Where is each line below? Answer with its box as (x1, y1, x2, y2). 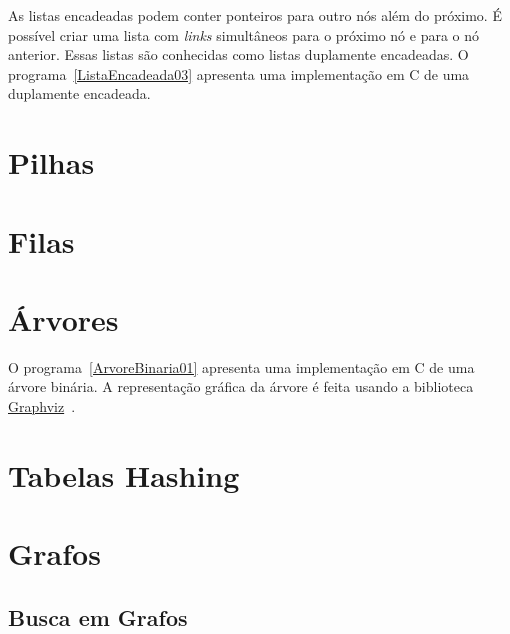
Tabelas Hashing (8, 454, 240, 495)
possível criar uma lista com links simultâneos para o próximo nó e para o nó (8, 24, 480, 45)
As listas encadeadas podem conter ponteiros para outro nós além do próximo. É (8, 5, 502, 25)
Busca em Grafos (8, 601, 188, 632)
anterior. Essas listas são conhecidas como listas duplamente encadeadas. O (8, 44, 469, 65)
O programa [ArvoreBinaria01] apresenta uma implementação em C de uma (8, 356, 475, 377)
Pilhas (8, 142, 95, 183)
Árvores (8, 298, 119, 339)
